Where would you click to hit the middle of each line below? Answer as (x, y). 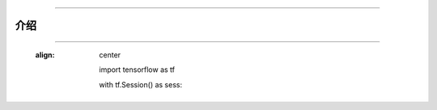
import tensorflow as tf (137, 70)
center (110, 55)
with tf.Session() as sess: (140, 84)
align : (45, 55)
